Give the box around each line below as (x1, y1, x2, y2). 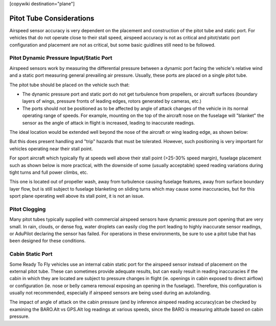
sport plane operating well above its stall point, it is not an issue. (9, 193, 145, 199)
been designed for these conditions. (9, 238, 86, 244)
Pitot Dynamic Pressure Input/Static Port (9, 54, 112, 61)
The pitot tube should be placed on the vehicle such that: (9, 82, 130, 88)
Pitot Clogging (9, 205, 46, 213)
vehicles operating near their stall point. (9, 146, 93, 152)
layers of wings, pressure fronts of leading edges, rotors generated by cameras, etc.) (22, 98, 202, 104)
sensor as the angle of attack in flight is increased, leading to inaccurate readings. (22, 120, 195, 126)
